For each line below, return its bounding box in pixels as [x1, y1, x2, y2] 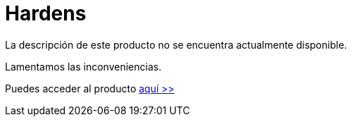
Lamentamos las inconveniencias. [5, 60, 162, 73]
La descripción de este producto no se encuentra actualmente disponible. [5, 38, 347, 51]
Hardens [5, 1, 87, 25]
